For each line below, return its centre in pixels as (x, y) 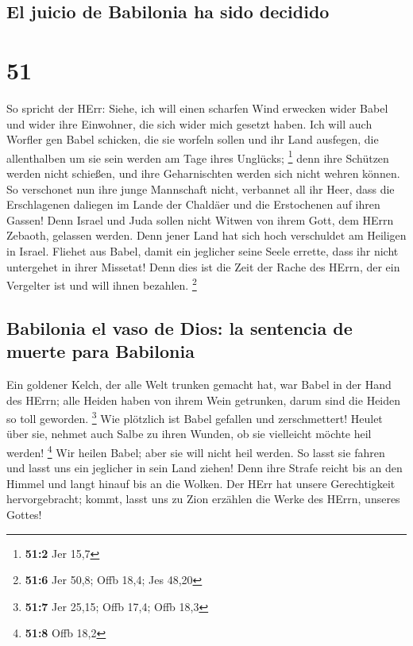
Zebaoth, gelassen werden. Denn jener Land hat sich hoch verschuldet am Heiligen (206, 235)
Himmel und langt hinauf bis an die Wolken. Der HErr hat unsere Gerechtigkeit (201, 483)
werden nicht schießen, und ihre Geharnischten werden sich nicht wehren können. (203, 173)
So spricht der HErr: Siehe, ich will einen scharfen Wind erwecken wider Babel (197, 108)
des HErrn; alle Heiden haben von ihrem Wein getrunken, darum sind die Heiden (204, 400)
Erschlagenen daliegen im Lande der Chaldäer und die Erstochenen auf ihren (193, 204)
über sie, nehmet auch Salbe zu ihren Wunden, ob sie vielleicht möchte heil (189, 434)
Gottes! (24, 514)
